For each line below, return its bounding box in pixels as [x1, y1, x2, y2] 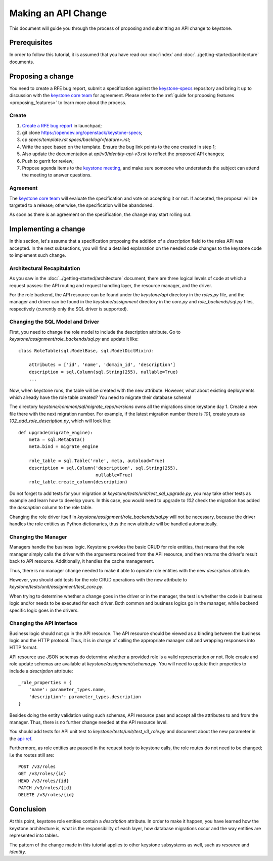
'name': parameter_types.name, [28, 687, 107, 693]
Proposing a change [9, 72, 74, 80]
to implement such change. [9, 252, 66, 258]
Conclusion [9, 805, 47, 813]
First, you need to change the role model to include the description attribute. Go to [9, 329, 181, 335]
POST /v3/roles [18, 763, 56, 769]
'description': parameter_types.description [28, 694, 141, 700]
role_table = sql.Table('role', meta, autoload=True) [28, 458, 165, 464]
